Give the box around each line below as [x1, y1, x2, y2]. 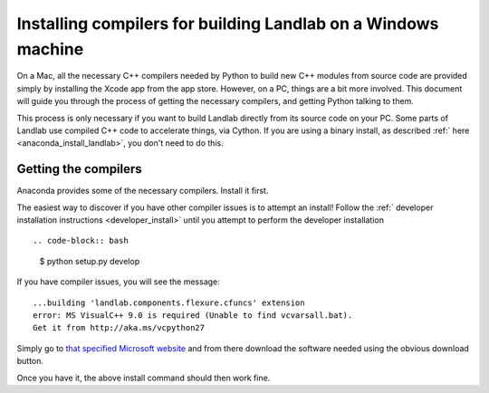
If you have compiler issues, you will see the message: [16, 276, 221, 287]
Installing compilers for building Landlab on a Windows [16, 14, 439, 34]
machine [16, 39, 84, 59]
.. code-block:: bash [33, 235, 129, 246]
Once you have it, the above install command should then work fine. [16, 372, 271, 383]
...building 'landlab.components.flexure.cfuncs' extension [33, 297, 305, 308]
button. [16, 356, 44, 367]
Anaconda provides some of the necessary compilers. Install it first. [16, 186, 269, 196]
